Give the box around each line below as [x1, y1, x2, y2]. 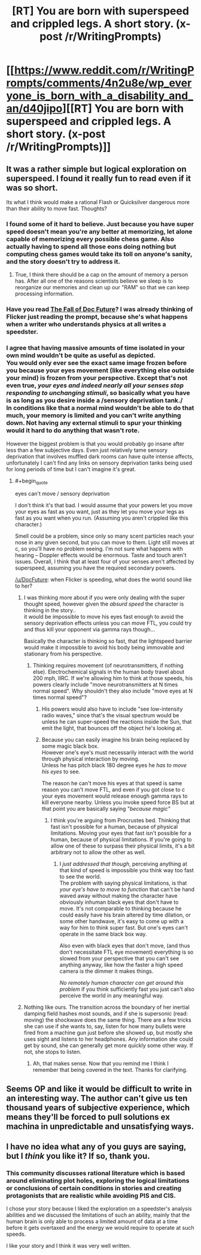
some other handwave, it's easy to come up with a [59, 918, 184, 925]
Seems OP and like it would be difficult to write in [6, 1083, 192, 1094]
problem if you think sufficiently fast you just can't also [59, 986, 194, 993]
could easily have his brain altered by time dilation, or [59, 911, 191, 919]
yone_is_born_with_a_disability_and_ [6, 89, 193, 103]
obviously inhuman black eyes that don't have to [59, 898, 179, 906]
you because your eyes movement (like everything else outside [6, 366, 194, 375]
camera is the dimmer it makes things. [59, 968, 154, 975]
